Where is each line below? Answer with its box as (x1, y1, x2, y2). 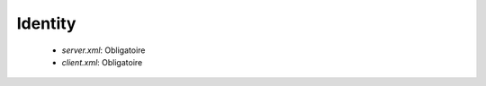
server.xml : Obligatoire (61, 45, 146, 56)
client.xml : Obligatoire (61, 56, 143, 67)
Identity (16, 13, 76, 33)
